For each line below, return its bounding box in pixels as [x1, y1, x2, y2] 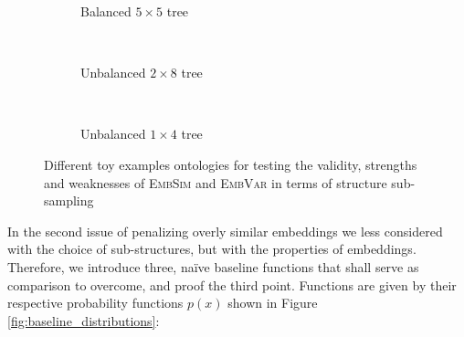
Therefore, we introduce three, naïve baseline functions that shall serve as [7, 257, 419, 276]
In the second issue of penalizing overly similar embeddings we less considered [7, 221, 443, 240]
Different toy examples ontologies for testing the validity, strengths [44, 154, 417, 174]
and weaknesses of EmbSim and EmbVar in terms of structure [44, 173, 387, 192]
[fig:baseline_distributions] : [7, 311, 160, 330]
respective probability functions [7, 293, 184, 312]
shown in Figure [227, 293, 318, 312]
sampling [44, 191, 94, 210]
